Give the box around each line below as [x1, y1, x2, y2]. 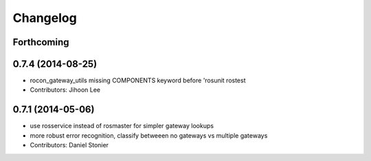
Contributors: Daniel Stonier [30, 141, 109, 149]
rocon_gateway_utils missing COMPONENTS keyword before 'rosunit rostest [30, 76, 247, 85]
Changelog [12, 10, 77, 25]
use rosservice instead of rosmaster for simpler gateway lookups [30, 122, 214, 130]
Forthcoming [12, 36, 69, 48]
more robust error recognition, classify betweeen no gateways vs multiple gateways [30, 131, 268, 140]
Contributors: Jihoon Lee [30, 86, 101, 94]
